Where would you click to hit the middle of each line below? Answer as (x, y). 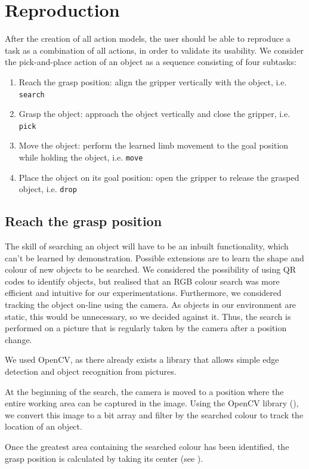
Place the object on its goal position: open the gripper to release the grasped (159, 177)
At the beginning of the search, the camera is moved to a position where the (144, 391)
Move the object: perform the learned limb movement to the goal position (154, 145)
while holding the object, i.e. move (81, 157)
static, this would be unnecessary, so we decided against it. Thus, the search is (148, 316)
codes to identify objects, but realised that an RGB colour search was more (142, 281)
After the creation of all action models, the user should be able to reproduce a (148, 38)
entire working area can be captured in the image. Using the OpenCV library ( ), (152, 403)
